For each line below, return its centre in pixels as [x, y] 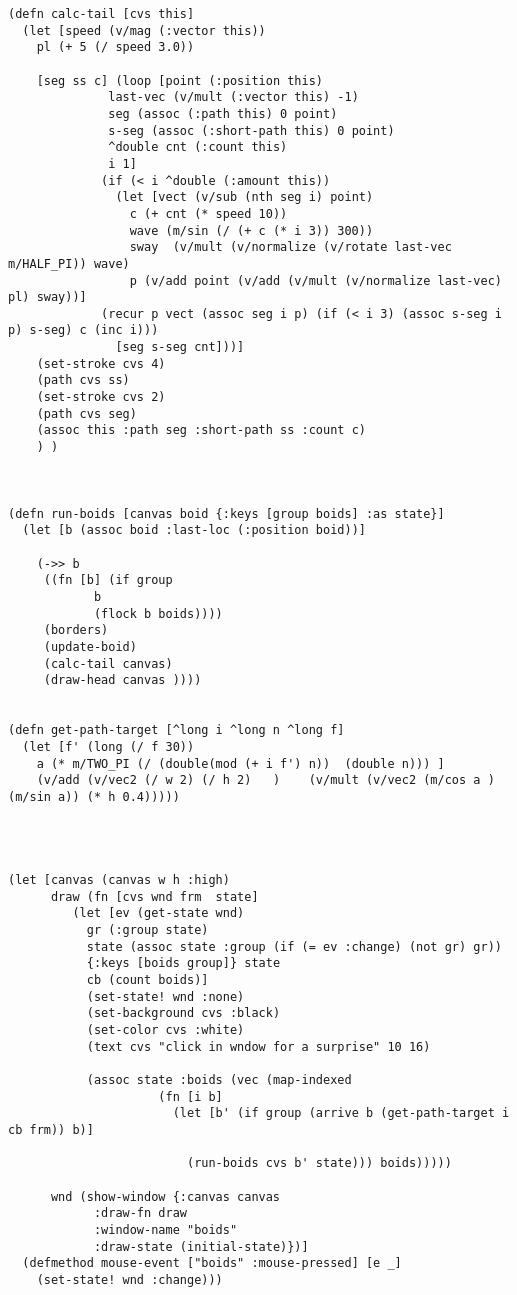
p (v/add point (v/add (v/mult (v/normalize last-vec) [315, 280]
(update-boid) [90, 646]
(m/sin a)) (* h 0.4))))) [94, 796]
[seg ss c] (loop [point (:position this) [179, 80]
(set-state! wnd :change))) [129, 1279]
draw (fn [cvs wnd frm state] [154, 896]
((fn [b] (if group [108, 580]
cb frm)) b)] [51, 1129]
